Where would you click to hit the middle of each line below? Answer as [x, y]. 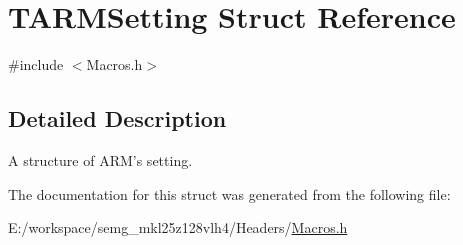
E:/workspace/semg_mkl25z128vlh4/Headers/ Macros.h [178, 227]
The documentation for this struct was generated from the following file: [229, 193]
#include [36, 64]
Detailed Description [117, 118]
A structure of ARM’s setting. [100, 159]
